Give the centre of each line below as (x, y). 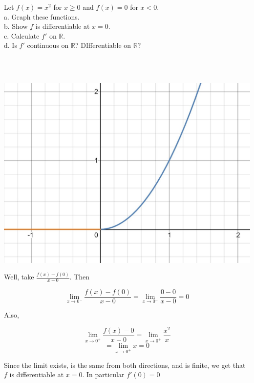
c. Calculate (22, 35)
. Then (80, 277)
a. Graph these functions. (42, 16)
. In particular (103, 374)
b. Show (16, 26)
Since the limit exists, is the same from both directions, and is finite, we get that (125, 365)
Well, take (19, 277)
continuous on (48, 45)
